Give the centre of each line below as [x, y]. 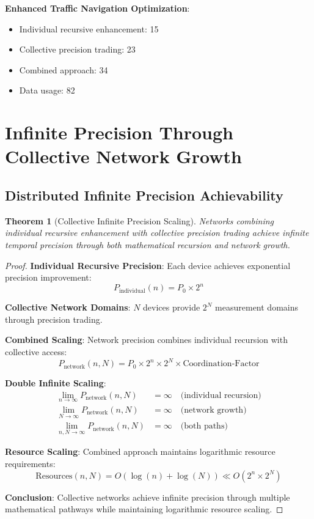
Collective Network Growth [123, 156]
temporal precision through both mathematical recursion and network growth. [148, 244]
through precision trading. [54, 319]
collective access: [36, 351]
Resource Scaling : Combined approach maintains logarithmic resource [140, 451]
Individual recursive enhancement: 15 [89, 28]
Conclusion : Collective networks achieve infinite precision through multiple [148, 497]
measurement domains [257, 307]
